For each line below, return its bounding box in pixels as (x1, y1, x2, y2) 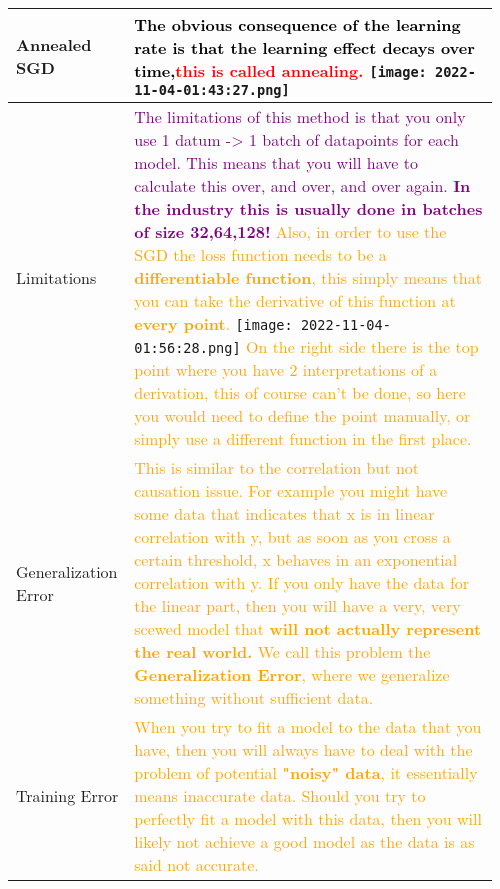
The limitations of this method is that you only (134, 105, 466, 128)
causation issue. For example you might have (134, 479, 448, 502)
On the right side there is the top (245, 335, 479, 358)
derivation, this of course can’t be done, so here (134, 381, 466, 404)
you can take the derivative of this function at (134, 289, 456, 312)
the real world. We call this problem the (134, 640, 431, 663)
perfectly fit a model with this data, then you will (134, 807, 482, 830)
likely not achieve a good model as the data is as (134, 830, 475, 853)
